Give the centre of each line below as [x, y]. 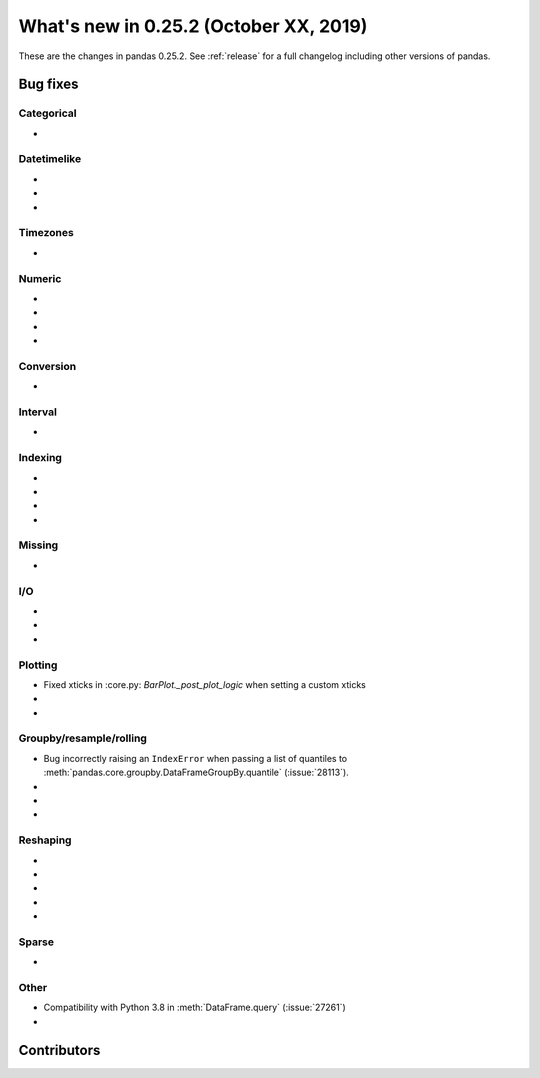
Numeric [40, 278]
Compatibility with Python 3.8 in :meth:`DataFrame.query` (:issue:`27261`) [195, 1007]
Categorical [47, 113]
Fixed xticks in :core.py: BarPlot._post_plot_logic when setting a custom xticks [205, 684]
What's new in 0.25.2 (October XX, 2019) [193, 26]
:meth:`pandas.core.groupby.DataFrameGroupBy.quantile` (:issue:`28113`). [196, 772]
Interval [37, 412]
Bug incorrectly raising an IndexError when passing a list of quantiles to [195, 758]
